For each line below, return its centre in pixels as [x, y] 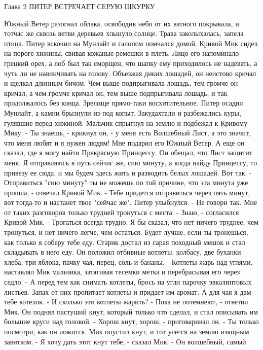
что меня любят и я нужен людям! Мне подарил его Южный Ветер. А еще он [124, 142]
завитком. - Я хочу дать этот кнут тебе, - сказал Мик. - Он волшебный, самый [125, 341]
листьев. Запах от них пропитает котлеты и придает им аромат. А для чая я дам [128, 291]
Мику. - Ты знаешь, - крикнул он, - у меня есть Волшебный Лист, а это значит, [127, 133]
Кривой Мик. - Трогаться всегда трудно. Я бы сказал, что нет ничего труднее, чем [131, 222]
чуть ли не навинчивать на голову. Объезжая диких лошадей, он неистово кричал [130, 73]
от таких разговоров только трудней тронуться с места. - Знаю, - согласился [122, 212]
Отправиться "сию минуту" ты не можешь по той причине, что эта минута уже [126, 182]
